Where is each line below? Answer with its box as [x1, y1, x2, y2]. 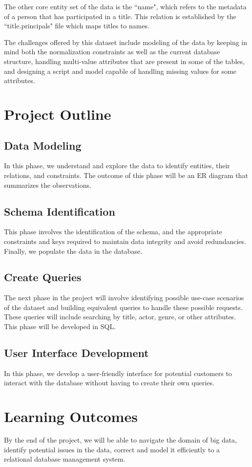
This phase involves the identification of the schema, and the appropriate [4, 226, 222, 237]
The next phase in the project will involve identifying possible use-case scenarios [4, 292, 244, 303]
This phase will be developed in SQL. [4, 321, 116, 332]
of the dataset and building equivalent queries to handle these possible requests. [4, 302, 243, 312]
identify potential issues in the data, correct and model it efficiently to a [4, 444, 220, 454]
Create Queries [4, 269, 82, 285]
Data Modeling [4, 137, 82, 153]
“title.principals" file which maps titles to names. [4, 21, 150, 31]
